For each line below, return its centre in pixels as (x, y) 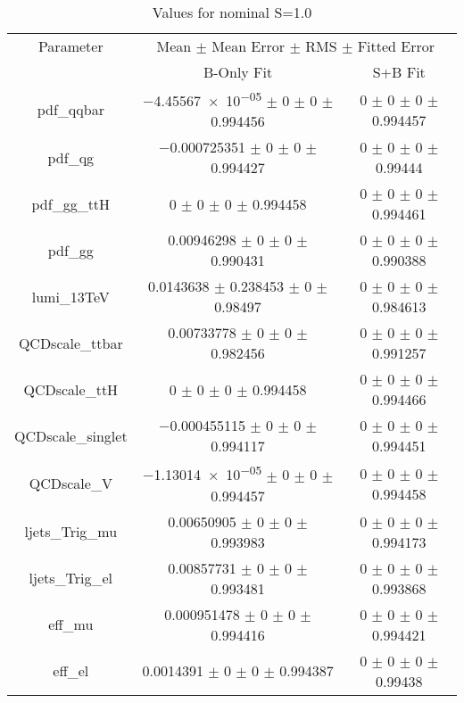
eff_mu (71, 624)
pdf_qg (71, 157)
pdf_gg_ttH (71, 203)
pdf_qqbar (70, 110)
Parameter (70, 46)
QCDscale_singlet (71, 435)
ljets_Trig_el (71, 578)
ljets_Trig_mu (71, 532)
